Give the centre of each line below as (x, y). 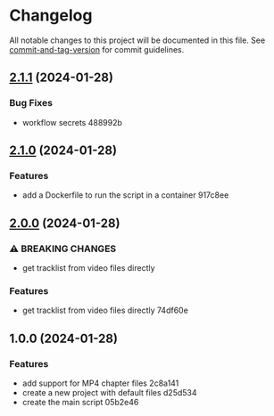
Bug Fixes (31, 103)
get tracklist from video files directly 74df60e (105, 310)
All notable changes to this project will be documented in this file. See (137, 40)
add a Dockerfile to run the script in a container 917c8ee (125, 195)
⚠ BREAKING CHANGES (63, 249)
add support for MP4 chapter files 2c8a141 (100, 383)
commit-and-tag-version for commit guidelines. (97, 49)
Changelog (51, 16)
